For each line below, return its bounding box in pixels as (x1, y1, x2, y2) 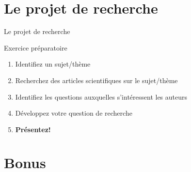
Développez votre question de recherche (15, 108, 132, 118)
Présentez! (15, 124, 51, 134)
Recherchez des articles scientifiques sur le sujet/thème (15, 75, 178, 85)
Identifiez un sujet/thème (15, 59, 91, 69)
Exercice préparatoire (4, 42, 67, 52)
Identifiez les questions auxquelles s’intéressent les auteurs (15, 91, 188, 102)
